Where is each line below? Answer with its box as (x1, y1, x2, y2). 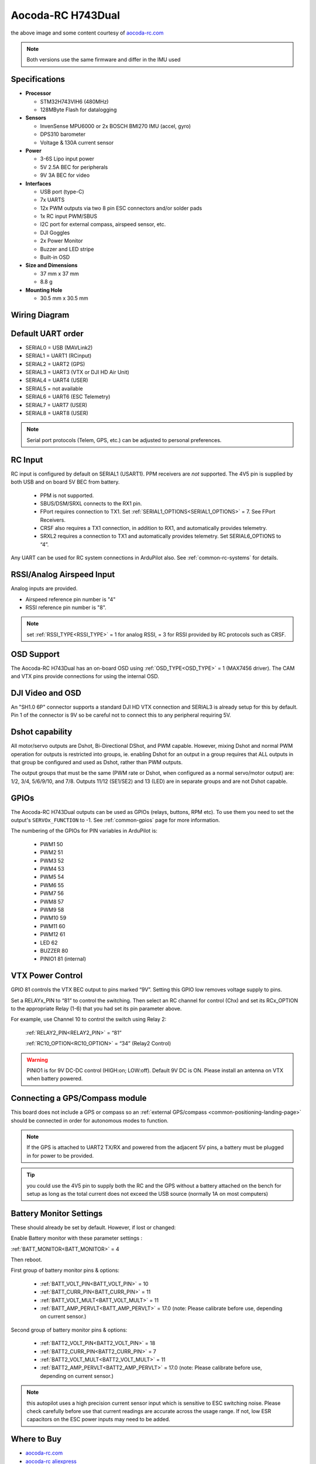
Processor (25, 90, 51, 97)
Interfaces (25, 180, 51, 187)
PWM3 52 (40, 857, 64, 864)
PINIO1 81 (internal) (40, 955, 87, 963)
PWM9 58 (40, 906, 64, 913)
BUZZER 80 (40, 947, 68, 954)
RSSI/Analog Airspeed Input (11, 570, 115, 580)
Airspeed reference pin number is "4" (25, 596, 116, 603)
